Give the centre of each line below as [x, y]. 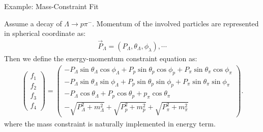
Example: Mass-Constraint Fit [51, 6]
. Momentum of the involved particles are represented [176, 23]
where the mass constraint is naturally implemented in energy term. [110, 123]
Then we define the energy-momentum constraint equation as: [101, 58]
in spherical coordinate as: [45, 33]
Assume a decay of [33, 23]
